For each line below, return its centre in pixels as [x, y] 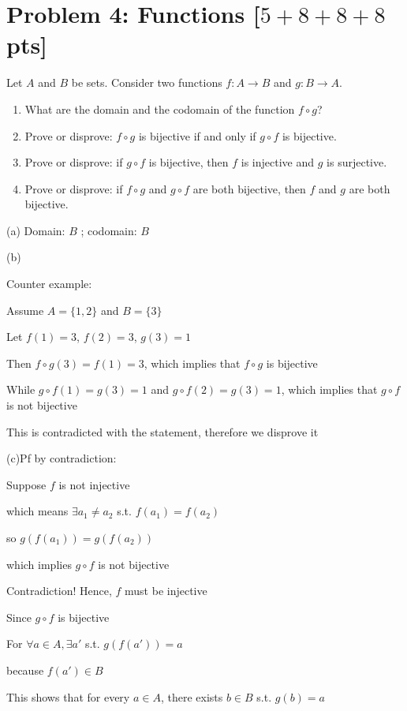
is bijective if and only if [197, 135]
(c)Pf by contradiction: [62, 458]
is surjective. [357, 162]
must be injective [166, 591]
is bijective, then [189, 162]
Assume [25, 310]
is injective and [278, 162]
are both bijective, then [249, 188]
